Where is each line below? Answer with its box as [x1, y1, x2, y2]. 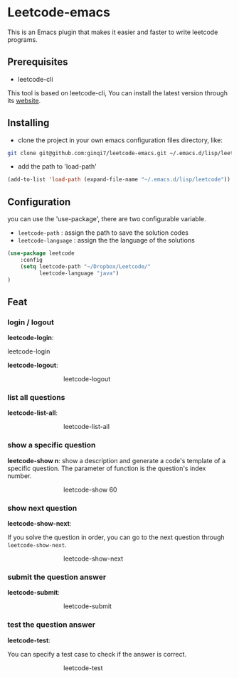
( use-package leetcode [7, 250, 75, 257]
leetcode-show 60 [63, 485, 117, 494]
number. [7, 471, 32, 480]
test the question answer [7, 620, 96, 630]
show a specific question [7, 440, 96, 450]
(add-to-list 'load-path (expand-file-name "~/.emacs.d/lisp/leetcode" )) [7, 176, 231, 184]
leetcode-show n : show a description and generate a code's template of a [7, 456, 226, 465]
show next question [7, 503, 78, 513]
